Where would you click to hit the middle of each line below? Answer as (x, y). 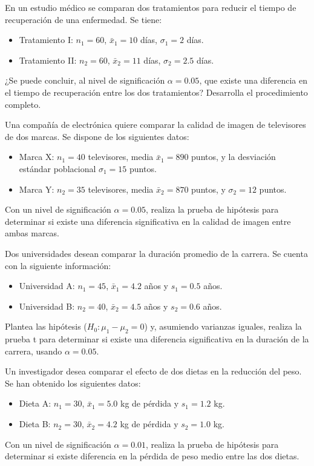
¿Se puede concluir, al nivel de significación (85, 80)
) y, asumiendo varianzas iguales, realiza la (223, 326)
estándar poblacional (57, 168)
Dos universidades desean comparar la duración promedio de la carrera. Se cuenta (156, 253)
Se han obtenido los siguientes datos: (73, 383)
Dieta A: (35, 403)
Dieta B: (35, 424)
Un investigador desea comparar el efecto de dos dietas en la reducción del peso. (153, 371)
